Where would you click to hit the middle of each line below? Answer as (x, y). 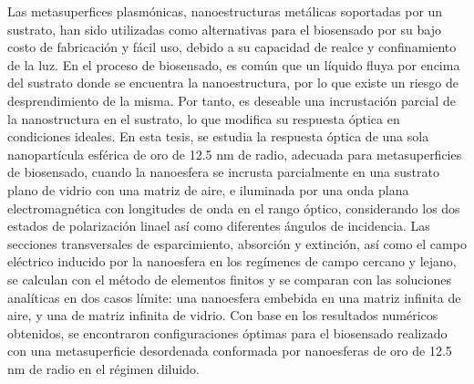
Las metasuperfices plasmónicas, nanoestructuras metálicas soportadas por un (225, 11)
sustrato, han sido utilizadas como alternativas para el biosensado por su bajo (225, 29)
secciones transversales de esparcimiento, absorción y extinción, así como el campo (237, 243)
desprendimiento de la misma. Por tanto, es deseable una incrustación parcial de (232, 100)
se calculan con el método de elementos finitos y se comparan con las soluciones (229, 279)
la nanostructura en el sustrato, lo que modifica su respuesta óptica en (204, 118)
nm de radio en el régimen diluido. (103, 368)
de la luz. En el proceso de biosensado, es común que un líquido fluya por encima (234, 64)
